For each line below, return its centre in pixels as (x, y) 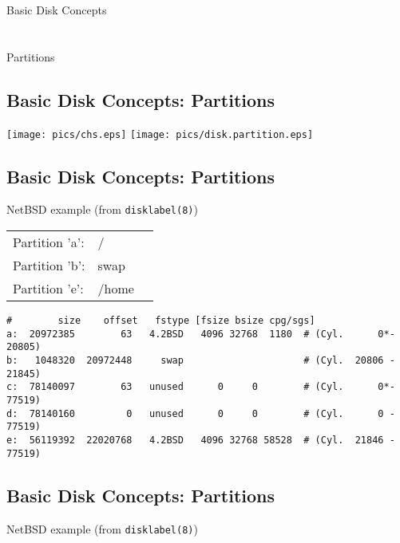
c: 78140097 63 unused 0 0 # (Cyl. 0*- (201, 387)
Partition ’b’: (49, 266)
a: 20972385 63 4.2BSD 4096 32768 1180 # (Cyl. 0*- (201, 334)
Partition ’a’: (49, 242)
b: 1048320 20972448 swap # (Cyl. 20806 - (201, 361)
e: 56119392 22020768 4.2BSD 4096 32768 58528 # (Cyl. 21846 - (201, 440)
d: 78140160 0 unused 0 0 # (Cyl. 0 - (201, 413)
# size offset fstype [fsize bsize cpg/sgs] (161, 321)
